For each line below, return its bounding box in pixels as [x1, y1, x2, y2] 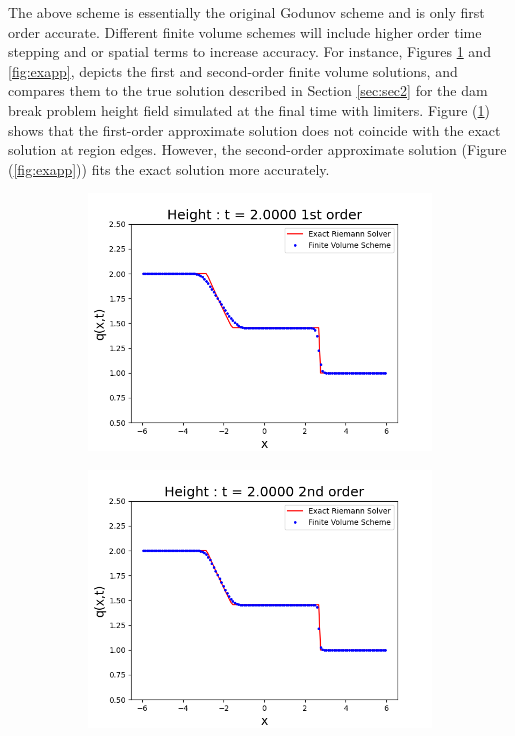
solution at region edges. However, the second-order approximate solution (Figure [8, 139, 507, 160]
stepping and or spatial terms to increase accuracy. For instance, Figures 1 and [8, 41, 491, 62]
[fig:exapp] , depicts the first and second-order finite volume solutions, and [8, 60, 458, 81]
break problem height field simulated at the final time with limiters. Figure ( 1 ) [8, 99, 490, 120]
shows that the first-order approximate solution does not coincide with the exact [8, 119, 501, 140]
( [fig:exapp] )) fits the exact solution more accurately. [8, 158, 330, 179]
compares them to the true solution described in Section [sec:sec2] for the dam [8, 80, 488, 101]
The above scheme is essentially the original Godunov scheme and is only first [8, 2, 485, 22]
